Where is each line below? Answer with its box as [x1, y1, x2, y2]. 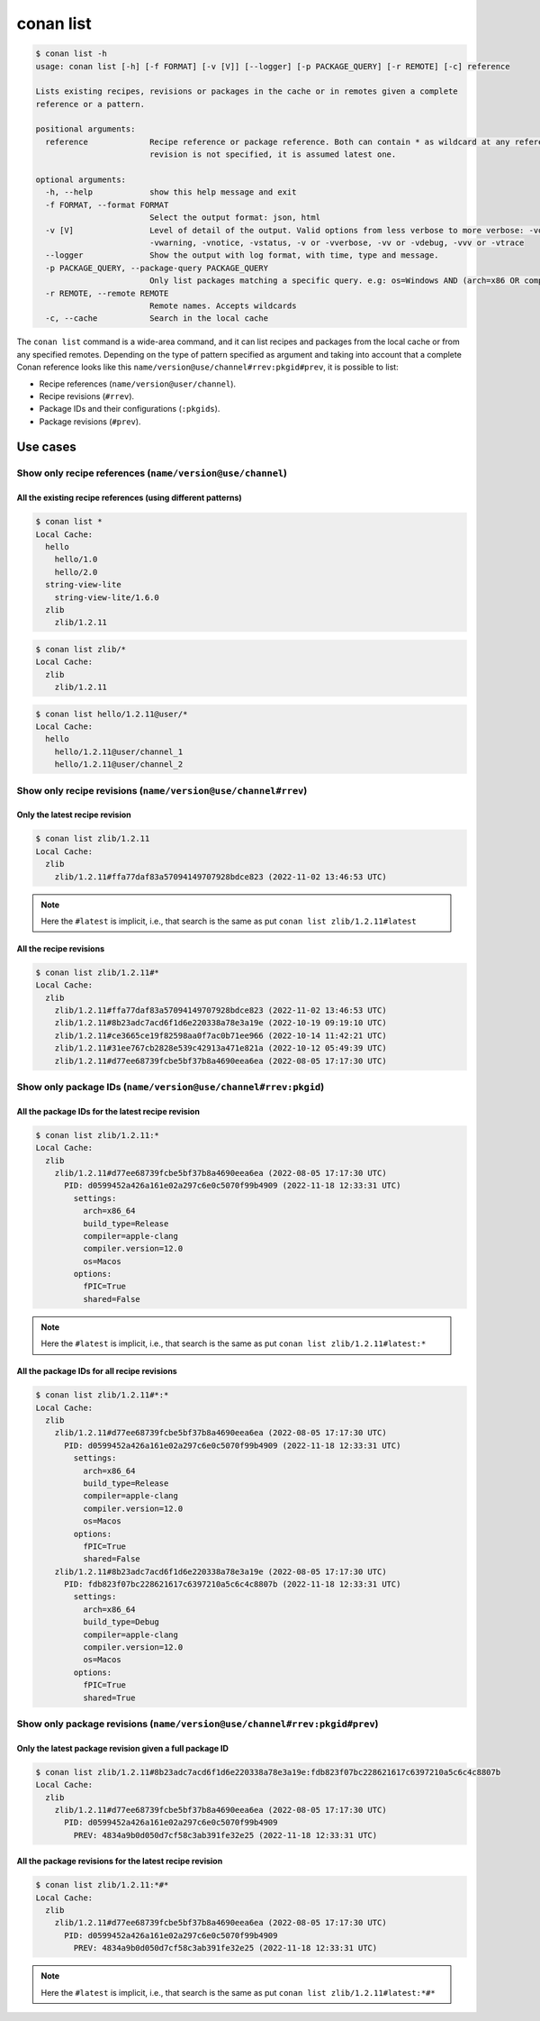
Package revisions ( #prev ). [39, 415, 141, 427]
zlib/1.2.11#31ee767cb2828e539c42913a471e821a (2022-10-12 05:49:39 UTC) [54, 1043, 387, 1053]
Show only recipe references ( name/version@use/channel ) [16, 467, 288, 479]
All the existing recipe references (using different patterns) [16, 492, 242, 504]
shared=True [82, 1692, 136, 1703]
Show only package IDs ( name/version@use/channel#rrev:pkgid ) [16, 1081, 325, 1094]
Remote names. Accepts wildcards [148, 300, 297, 311]
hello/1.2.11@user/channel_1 [54, 746, 184, 757]
